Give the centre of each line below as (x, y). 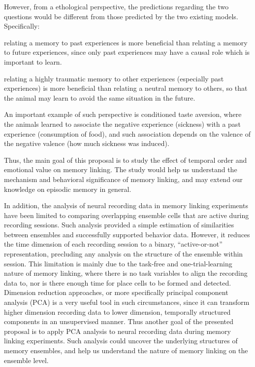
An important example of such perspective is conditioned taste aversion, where (123, 114)
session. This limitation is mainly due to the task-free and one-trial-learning (118, 263)
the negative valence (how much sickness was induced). (87, 143)
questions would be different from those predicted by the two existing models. (121, 16)
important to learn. (33, 61)
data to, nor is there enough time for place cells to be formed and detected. (118, 282)
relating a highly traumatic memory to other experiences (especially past (114, 78)
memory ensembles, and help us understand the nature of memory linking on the (126, 350)
